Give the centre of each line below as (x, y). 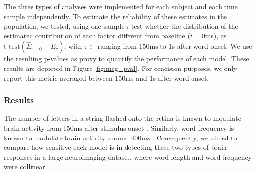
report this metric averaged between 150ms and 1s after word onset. (107, 78)
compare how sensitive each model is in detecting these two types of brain (115, 147)
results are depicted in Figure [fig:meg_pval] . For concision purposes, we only (121, 68)
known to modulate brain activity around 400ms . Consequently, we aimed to (121, 137)
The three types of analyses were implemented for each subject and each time (121, 6)
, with (73, 46)
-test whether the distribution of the (184, 26)
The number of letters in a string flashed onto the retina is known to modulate (123, 118)
